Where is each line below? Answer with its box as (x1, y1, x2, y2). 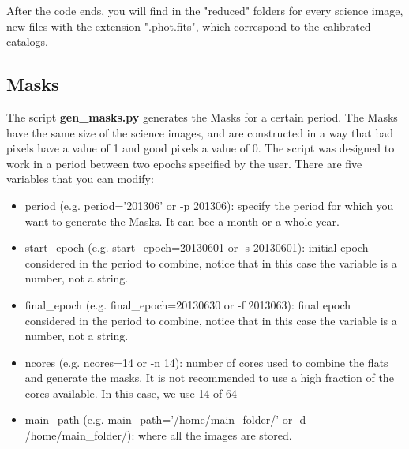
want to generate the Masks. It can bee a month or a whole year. (24, 212, 340, 229)
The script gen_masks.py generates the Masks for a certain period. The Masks (6, 108, 398, 125)
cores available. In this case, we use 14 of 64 (24, 384, 238, 401)
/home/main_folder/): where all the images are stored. (24, 427, 292, 443)
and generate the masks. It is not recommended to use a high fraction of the (24, 369, 394, 386)
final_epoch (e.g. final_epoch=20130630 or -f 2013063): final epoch (24, 296, 351, 312)
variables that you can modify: (6, 170, 154, 187)
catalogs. (6, 33, 48, 50)
